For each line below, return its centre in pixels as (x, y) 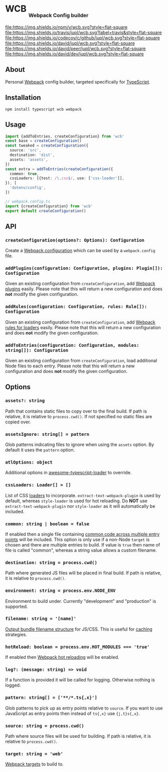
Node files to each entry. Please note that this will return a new (70, 366)
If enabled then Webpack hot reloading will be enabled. (62, 657)
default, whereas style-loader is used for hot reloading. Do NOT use (76, 501)
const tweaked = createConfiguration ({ (47, 146)
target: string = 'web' (34, 754)
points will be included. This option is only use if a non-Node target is (77, 539)
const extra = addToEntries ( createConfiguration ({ (59, 169)
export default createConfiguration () (46, 211)
